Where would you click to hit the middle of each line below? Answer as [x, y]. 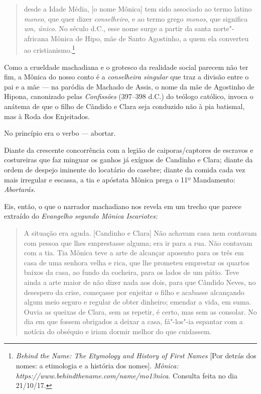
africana [36, 38]
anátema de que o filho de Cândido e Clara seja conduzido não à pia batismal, [124, 106]
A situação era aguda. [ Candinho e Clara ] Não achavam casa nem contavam [140, 232]
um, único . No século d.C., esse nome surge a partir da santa [117, 28]
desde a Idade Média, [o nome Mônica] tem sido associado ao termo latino [138, 9]
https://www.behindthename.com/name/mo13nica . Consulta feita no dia [126, 375]
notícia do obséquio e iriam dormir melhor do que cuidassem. [118, 331]
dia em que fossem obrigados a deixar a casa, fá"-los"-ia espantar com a [133, 321]
